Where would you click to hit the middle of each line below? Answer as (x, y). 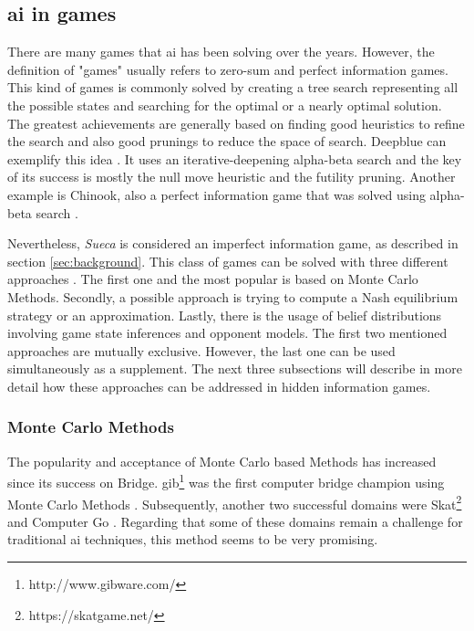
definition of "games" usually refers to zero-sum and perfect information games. (228, 69)
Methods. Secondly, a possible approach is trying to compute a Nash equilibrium (233, 296)
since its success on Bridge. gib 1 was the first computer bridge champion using (226, 481)
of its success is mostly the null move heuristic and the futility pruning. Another (232, 177)
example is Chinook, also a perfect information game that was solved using (216, 194)
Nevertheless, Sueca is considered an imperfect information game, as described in (233, 243)
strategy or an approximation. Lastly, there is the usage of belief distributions (225, 315)
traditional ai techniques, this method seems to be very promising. (193, 539)
